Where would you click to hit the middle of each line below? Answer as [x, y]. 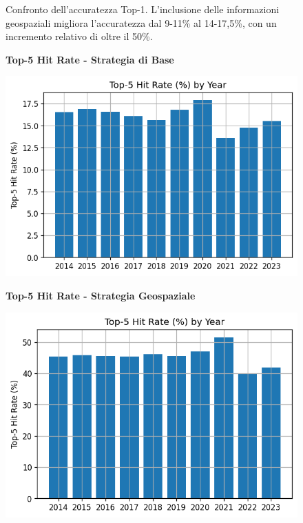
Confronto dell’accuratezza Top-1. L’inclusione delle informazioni [143, 9]
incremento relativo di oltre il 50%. [79, 36]
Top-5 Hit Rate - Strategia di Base [90, 59]
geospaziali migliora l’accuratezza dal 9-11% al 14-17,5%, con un [141, 22]
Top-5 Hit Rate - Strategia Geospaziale [101, 295]
